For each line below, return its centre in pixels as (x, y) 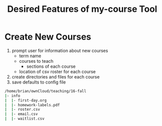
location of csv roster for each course (57, 71)
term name (30, 56)
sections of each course (51, 66)
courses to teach (36, 61)
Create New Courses (48, 37)
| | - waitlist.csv (25, 119)
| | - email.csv (21, 114)
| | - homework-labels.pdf (32, 105)
